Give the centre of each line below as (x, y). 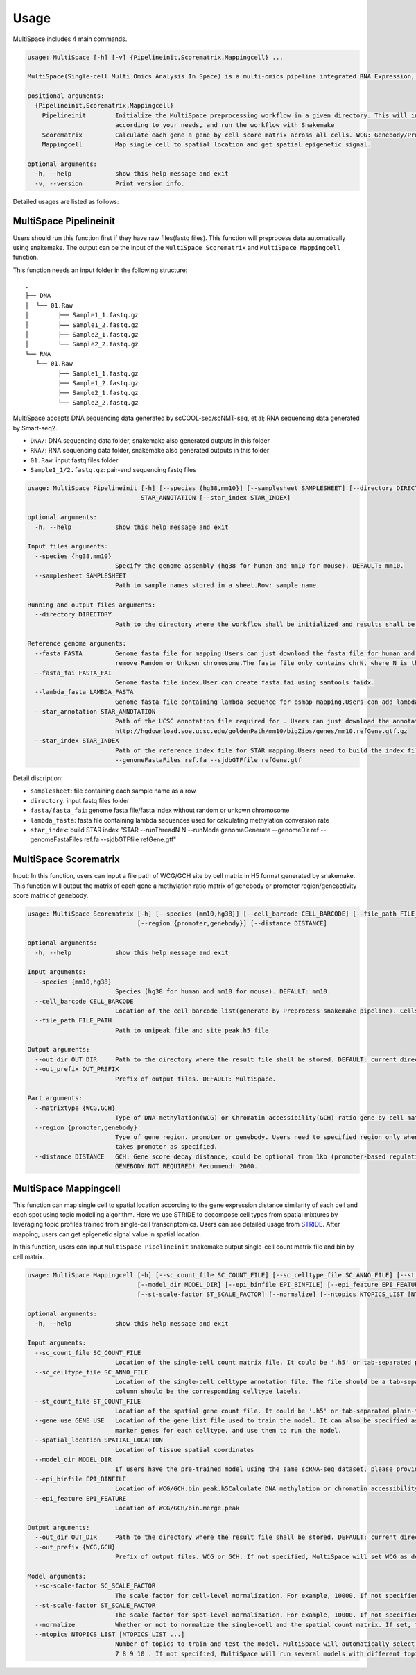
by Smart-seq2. (35, 428)
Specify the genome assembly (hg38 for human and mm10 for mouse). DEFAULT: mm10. (259, 566)
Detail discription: (38, 778)
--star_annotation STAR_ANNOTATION (95, 712)
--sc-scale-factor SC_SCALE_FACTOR (95, 1586)
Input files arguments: (68, 546)
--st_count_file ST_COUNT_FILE (88, 1401)
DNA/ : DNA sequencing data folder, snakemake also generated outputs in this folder (150, 440)
